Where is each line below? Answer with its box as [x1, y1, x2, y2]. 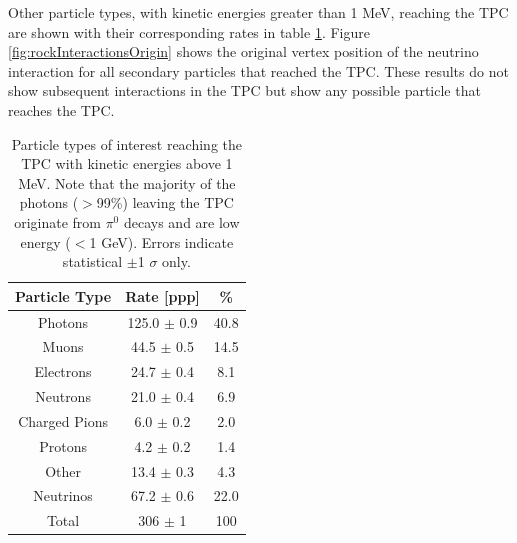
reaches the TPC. [8, 99, 115, 120]
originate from [14, 211, 101, 232]
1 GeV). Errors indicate [89, 231, 234, 252]
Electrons [34, 361, 92, 382]
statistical [62, 251, 123, 272]
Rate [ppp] [125, 285, 200, 306]
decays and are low [123, 211, 240, 232]
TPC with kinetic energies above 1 [21, 153, 233, 174]
